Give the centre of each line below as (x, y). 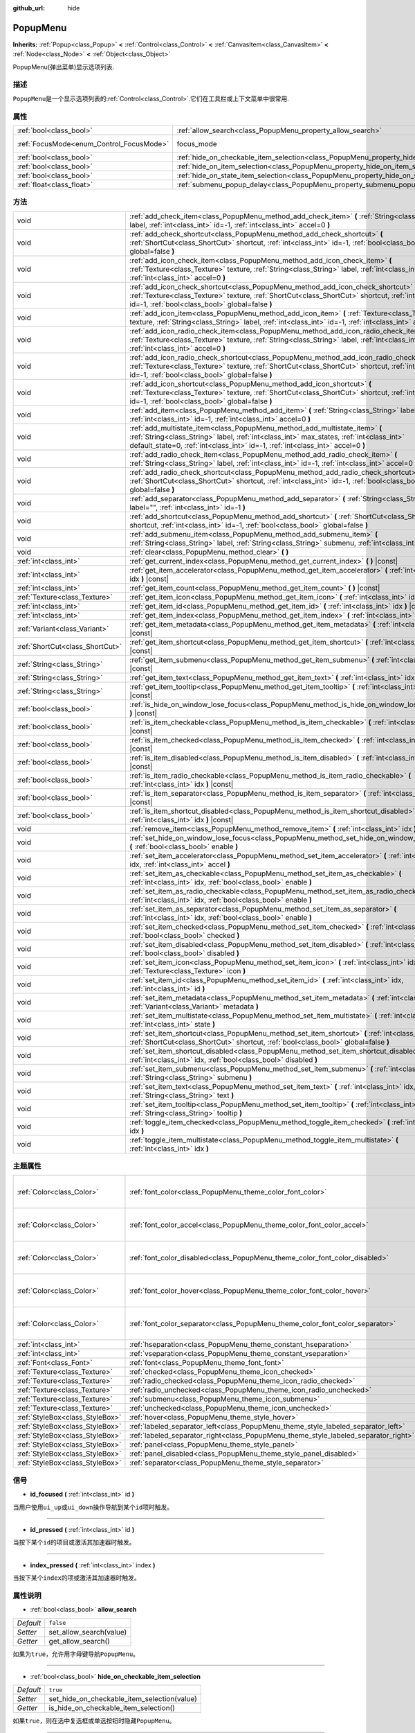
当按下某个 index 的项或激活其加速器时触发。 (77, 1578)
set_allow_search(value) (88, 1632)
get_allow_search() (80, 1641)
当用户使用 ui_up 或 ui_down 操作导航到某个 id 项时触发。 (93, 1507)
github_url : (29, 8)
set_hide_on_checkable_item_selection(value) (123, 1699)
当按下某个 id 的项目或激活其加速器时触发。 (74, 1542)
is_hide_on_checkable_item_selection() (112, 1708)
